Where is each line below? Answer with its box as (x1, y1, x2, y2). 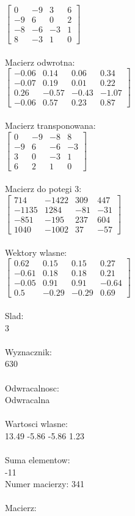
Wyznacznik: (5, 345, 53, 358)
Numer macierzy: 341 (5, 477, 84, 490)
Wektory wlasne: (5, 245, 67, 258)
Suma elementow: (5, 453, 70, 466)
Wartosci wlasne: (5, 417, 68, 430)
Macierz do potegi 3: (5, 182, 82, 195)
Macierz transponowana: (5, 119, 96, 132)
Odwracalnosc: (5, 381, 59, 394)
